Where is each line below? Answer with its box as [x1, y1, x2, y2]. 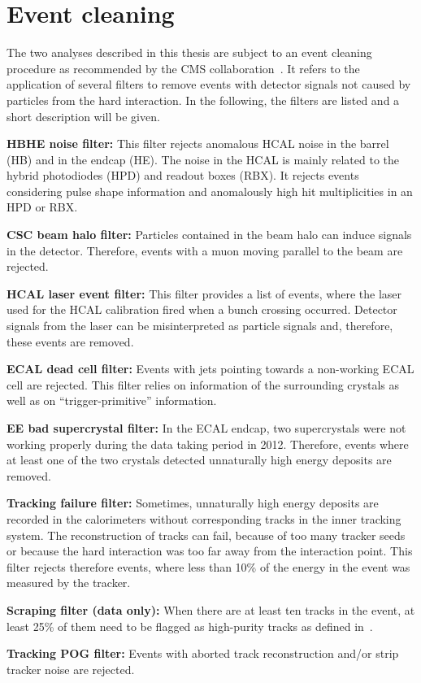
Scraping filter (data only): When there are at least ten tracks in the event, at [7, 601, 415, 618]
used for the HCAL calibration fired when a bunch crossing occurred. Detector [7, 301, 397, 318]
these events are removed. [7, 333, 134, 350]
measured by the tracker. [7, 574, 131, 591]
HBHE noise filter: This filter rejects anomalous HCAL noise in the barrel [7, 135, 389, 152]
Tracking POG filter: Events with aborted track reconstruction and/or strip [7, 645, 399, 662]
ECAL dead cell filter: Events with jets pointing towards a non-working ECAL [7, 360, 414, 377]
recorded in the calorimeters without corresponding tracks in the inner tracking [7, 510, 401, 527]
